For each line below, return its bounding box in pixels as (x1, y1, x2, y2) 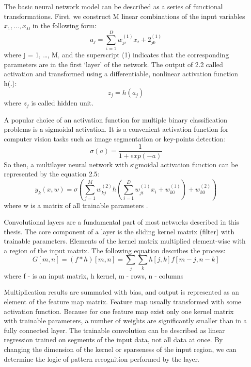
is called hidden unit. (31, 98, 94, 108)
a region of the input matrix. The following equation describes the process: (4, 245, 226, 255)
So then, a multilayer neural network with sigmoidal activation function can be (4, 159, 238, 169)
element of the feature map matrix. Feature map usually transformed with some (4, 296, 241, 306)
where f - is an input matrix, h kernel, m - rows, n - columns (4, 270, 184, 280)
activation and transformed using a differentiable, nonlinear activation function (4, 69, 238, 79)
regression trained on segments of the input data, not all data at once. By (4, 334, 223, 345)
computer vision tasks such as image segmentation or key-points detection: (4, 133, 225, 143)
